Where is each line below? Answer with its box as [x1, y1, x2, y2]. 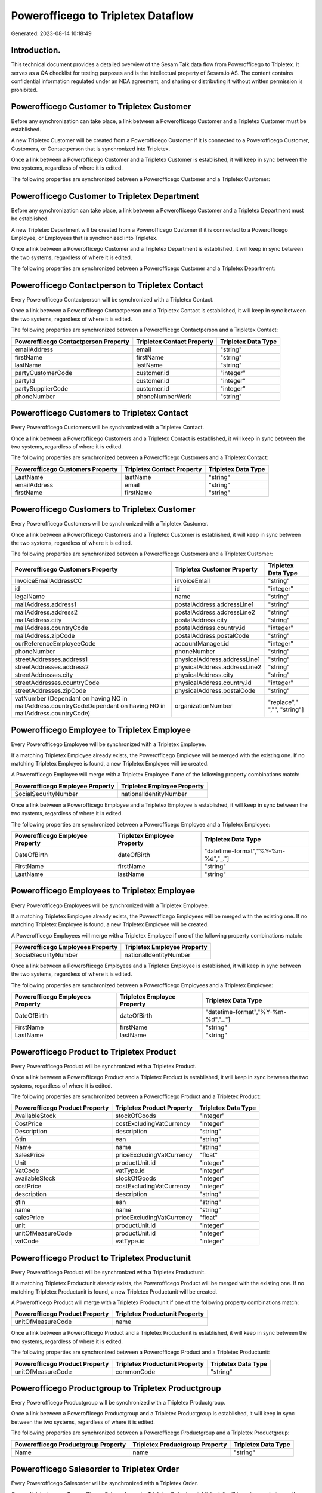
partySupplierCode [14, 384, 69, 392]
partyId [14, 376, 35, 385]
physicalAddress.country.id [175, 678, 252, 687]
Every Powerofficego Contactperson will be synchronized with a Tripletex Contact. [11, 296, 214, 303]
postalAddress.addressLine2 [175, 608, 256, 616]
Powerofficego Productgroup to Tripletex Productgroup [11, 1383, 221, 1393]
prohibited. [11, 86, 38, 93]
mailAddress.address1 [14, 600, 77, 609]
